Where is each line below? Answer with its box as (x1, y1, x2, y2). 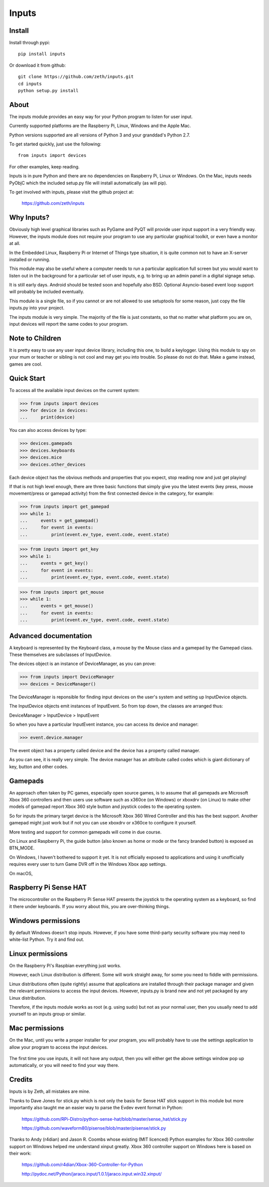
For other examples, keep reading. (9, 163, 80, 169)
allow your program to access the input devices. (9, 1044, 108, 1050)
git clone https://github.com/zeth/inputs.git (18, 74, 134, 80)
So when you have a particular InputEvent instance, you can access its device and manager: (9, 721, 199, 727)
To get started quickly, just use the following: (9, 141, 102, 147)
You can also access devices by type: (9, 427, 87, 433)
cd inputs (18, 81, 42, 87)
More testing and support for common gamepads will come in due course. (9, 829, 162, 835)
